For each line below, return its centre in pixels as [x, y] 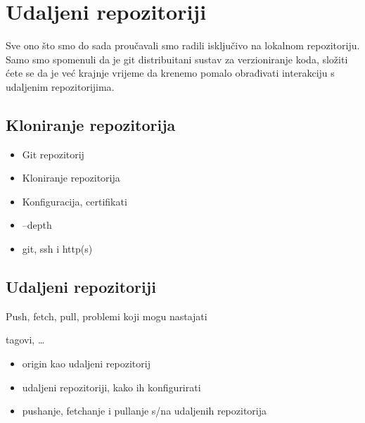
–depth [37, 225]
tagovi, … [25, 340]
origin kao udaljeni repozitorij [86, 364]
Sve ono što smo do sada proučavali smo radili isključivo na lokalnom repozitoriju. [183, 45]
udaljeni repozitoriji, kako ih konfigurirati [111, 387]
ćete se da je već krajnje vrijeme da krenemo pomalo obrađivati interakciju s [170, 73]
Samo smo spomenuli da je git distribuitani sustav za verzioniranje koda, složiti [177, 59]
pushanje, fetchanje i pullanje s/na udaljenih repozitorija [144, 411]
